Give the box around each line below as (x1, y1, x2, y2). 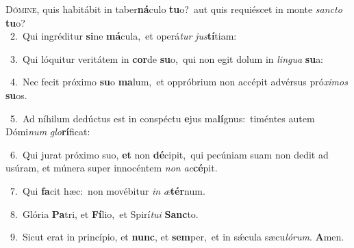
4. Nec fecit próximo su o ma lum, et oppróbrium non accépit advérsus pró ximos (10, 74, 348, 89)
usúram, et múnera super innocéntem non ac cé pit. (5, 161, 218, 175)
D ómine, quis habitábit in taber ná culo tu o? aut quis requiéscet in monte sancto (5, 2, 342, 16)
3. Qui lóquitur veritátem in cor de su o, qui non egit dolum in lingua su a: (10, 51, 324, 66)
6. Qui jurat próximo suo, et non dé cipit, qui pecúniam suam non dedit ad (10, 147, 329, 161)
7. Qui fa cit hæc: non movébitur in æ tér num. (10, 183, 205, 197)
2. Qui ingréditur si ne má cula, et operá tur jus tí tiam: (10, 29, 237, 43)
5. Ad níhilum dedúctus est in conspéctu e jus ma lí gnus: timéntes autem (10, 111, 315, 125)
